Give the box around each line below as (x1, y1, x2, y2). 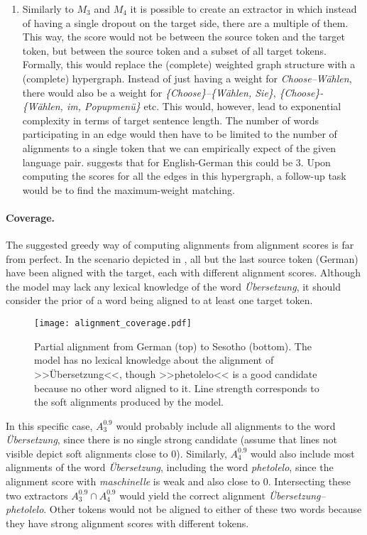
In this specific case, (6, 418, 93, 433)
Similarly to (22, 1, 74, 16)
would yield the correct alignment (119, 487, 265, 502)
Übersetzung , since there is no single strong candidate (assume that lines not (6, 432, 337, 447)
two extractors (6, 487, 68, 502)
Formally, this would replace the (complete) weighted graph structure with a (22, 57, 356, 72)
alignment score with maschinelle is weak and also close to (6, 474, 261, 489)
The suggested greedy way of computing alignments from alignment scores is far (6, 237, 354, 252)
